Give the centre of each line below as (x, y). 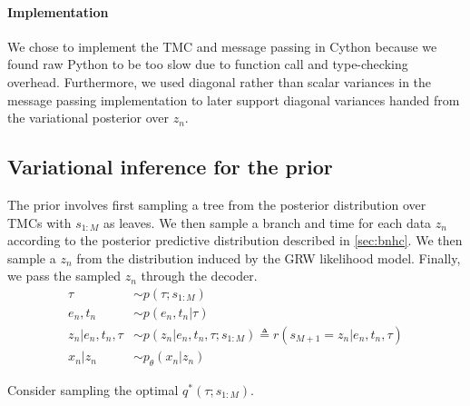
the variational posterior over (88, 118)
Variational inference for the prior (170, 167)
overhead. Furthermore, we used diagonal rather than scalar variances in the (220, 81)
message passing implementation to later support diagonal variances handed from (234, 99)
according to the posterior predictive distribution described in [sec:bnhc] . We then (235, 240)
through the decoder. (199, 276)
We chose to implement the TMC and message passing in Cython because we (222, 46)
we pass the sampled (64, 276)
